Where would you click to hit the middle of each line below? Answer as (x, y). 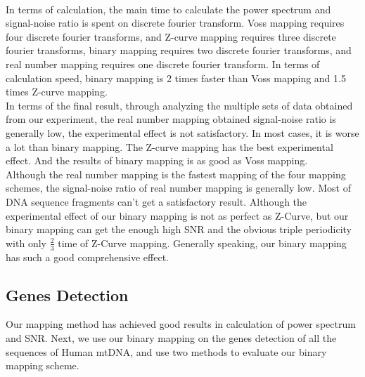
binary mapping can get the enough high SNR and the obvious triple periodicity (179, 229)
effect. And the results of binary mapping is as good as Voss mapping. (157, 160)
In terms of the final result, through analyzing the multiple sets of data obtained (179, 105)
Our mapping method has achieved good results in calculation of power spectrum (181, 324)
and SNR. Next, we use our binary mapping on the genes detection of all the (171, 337)
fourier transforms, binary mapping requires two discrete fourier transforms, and (179, 50)
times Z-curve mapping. (57, 92)
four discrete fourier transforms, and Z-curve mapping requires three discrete (171, 36)
